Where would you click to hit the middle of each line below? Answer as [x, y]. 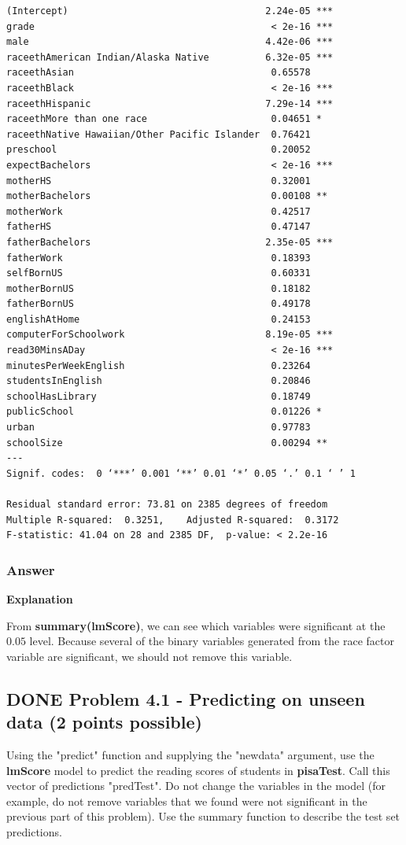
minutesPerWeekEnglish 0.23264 [159, 365]
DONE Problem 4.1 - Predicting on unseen [186, 698]
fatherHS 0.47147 [159, 227]
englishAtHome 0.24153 [159, 319]
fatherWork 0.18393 [159, 258]
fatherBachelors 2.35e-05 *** [170, 242]
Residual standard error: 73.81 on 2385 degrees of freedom [167, 504]
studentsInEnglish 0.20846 [159, 381]
